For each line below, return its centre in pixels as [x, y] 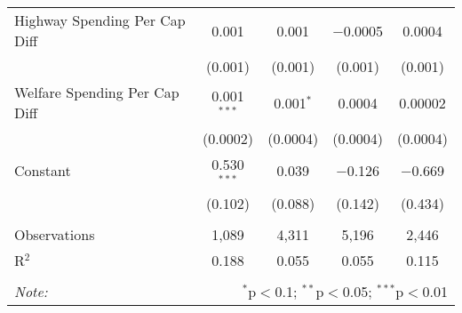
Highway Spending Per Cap [100, 20]
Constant [43, 171]
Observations [55, 234]
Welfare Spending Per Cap [97, 92]
